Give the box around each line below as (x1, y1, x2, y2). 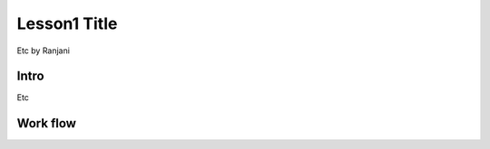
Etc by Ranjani (16, 45, 70, 56)
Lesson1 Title (16, 14, 118, 33)
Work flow (16, 116, 77, 131)
